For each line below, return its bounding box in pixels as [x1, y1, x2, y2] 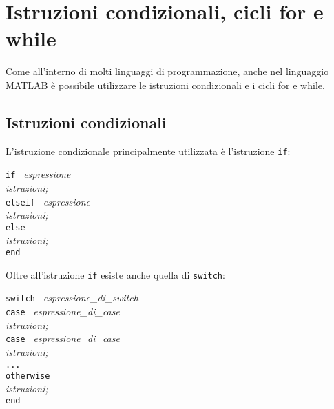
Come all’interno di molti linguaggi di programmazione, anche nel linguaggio [6, 64, 329, 79]
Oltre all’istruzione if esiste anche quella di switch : [6, 267, 225, 281]
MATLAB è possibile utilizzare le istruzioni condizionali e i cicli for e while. [6, 77, 325, 92]
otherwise [6, 371, 50, 381]
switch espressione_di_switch [6, 290, 138, 305]
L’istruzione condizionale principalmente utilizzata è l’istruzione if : [6, 143, 291, 158]
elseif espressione [6, 194, 90, 208]
